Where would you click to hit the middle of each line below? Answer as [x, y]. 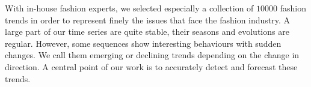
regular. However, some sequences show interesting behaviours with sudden [143, 43]
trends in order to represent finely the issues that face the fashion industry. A [148, 19]
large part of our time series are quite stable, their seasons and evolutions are [147, 31]
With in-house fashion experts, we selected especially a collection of [129, 8]
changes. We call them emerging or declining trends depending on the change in [152, 55]
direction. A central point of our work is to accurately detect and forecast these [151, 66]
